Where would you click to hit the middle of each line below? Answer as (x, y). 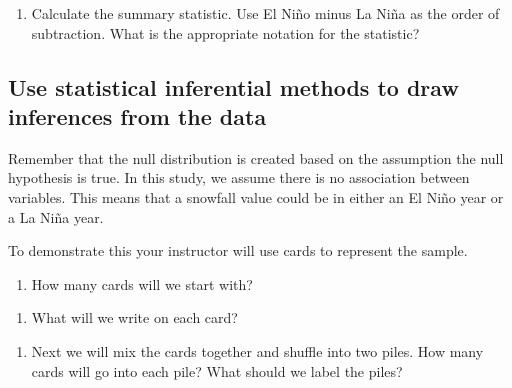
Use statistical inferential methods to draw (233, 86)
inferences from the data (137, 115)
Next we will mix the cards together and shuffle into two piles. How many (257, 350)
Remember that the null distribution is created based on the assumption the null (256, 157)
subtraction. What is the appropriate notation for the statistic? (225, 32)
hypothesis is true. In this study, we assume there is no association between (239, 177)
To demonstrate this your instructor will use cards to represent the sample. (238, 250)
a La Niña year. (56, 216)
